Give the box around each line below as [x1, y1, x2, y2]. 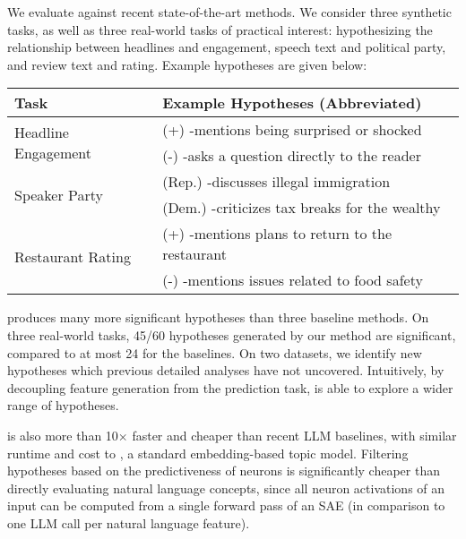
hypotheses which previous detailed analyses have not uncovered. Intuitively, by [7, 361, 444, 380]
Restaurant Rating [14, 246, 131, 268]
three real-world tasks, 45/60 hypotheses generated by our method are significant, [7, 325, 456, 344]
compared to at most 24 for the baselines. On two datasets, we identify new [7, 343, 422, 362]
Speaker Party [14, 184, 103, 205]
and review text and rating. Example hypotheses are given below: [7, 55, 367, 73]
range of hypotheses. [7, 396, 119, 415]
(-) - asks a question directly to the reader [162, 145, 421, 167]
